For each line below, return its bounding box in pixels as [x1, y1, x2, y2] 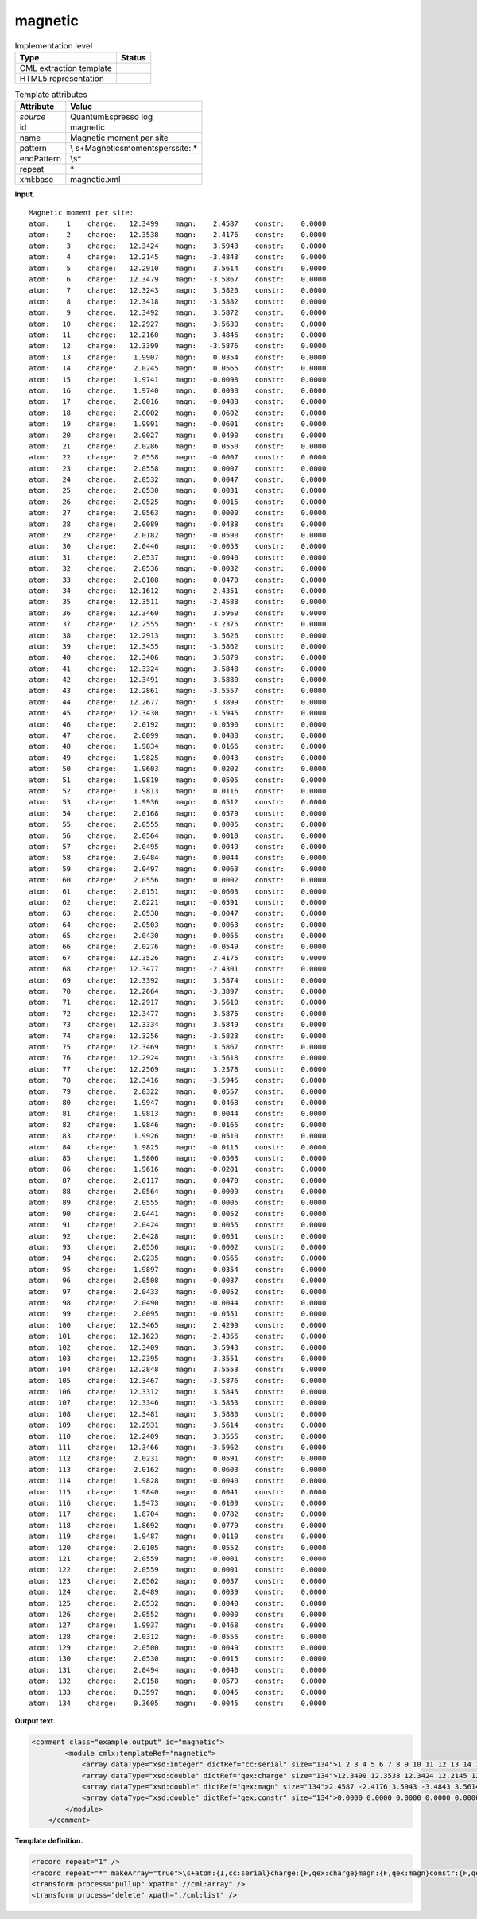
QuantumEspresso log [70, 111, 153, 122]
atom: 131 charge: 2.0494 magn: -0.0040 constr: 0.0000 [29, 1665, 327, 1674]
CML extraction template [19, 62, 112, 73]
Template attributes [14, 89, 87, 100]
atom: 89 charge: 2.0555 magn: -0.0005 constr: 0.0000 [29, 1198, 327, 1208]
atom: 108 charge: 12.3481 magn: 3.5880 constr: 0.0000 [29, 1409, 327, 1418]
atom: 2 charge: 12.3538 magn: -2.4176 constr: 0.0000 [29, 231, 327, 239]
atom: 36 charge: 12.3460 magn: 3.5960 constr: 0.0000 [29, 608, 327, 618]
